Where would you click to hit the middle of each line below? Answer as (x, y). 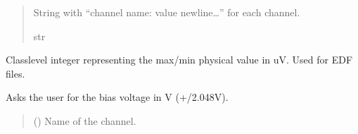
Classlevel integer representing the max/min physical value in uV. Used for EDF (179, 60)
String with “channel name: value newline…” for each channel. (167, 12)
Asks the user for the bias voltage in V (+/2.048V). (117, 97)
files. (15, 73)
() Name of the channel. (85, 120)
